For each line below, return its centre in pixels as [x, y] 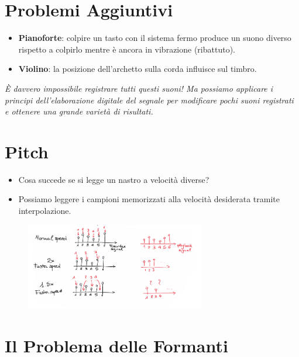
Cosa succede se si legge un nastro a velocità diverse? [114, 179]
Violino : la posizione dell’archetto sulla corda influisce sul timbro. [138, 69]
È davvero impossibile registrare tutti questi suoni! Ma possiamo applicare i [139, 88]
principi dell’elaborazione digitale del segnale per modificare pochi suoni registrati [149, 100]
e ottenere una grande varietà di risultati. [79, 111]
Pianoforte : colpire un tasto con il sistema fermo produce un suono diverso [155, 38]
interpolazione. [45, 210]
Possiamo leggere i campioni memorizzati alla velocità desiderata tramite [149, 199]
